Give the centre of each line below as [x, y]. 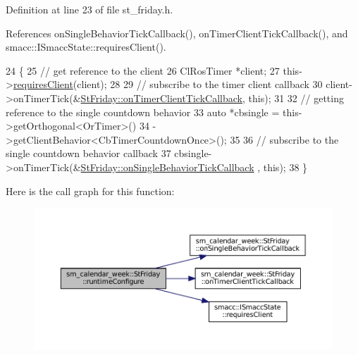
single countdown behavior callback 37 [88, 153]
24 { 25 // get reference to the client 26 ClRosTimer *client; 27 [143, 70]
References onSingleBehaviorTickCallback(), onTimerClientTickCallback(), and [177, 33]
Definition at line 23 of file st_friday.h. [89, 9]
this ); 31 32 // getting [296, 98]
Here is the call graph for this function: [90, 191]
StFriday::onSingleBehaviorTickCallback [167, 167]
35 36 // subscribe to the [284, 139]
